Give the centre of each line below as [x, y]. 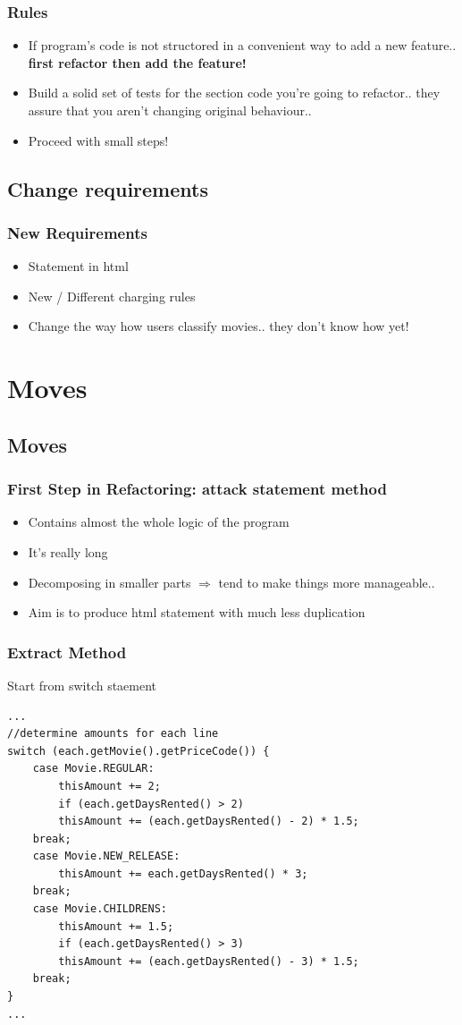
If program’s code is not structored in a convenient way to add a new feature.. [242, 45]
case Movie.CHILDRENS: [100, 909]
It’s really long [68, 551]
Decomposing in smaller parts [109, 582]
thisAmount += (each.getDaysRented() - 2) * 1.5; [209, 822]
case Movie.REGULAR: [93, 769]
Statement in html [78, 266]
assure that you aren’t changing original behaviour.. [170, 110]
